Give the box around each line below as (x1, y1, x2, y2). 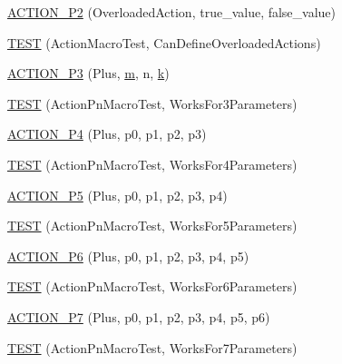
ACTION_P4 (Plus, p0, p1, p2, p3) (7, 124, 207, 143)
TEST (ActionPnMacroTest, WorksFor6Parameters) (7, 277, 298, 296)
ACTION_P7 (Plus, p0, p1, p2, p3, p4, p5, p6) (7, 307, 270, 326)
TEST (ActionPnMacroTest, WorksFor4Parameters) (7, 154, 298, 173)
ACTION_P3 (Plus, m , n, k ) (7, 64, 170, 83)
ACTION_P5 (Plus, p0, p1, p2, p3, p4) (7, 185, 228, 204)
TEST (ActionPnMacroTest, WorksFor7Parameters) (7, 338, 298, 357)
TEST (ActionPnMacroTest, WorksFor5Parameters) (7, 216, 298, 235)
